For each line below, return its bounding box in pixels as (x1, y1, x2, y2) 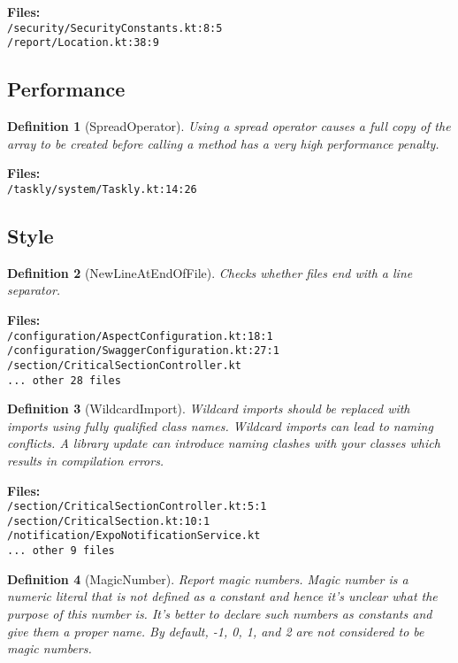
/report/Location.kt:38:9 (7, 36, 159, 50)
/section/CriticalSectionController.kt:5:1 (7, 500, 267, 513)
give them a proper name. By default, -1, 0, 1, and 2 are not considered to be (7, 621, 424, 640)
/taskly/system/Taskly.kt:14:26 (7, 182, 197, 196)
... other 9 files (7, 544, 115, 558)
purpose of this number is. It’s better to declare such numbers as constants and (7, 604, 432, 622)
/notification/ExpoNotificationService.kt (7, 529, 261, 543)
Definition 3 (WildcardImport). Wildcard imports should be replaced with (7, 399, 410, 418)
